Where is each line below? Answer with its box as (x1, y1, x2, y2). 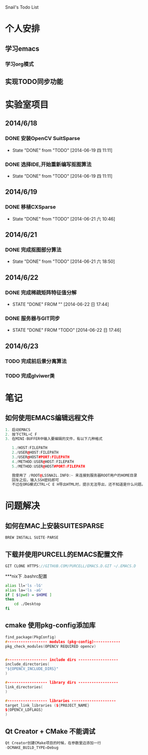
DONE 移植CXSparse (5, 204, 56, 211)
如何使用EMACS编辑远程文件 (5, 414, 94, 422)
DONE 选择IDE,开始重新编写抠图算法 (5, 161, 92, 168)
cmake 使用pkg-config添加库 (5, 621, 96, 630)
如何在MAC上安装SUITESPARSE (5, 522, 104, 530)
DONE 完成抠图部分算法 (5, 246, 62, 253)
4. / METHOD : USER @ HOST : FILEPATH (11, 459, 74, 464)
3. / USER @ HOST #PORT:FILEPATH (11, 454, 70, 460)
